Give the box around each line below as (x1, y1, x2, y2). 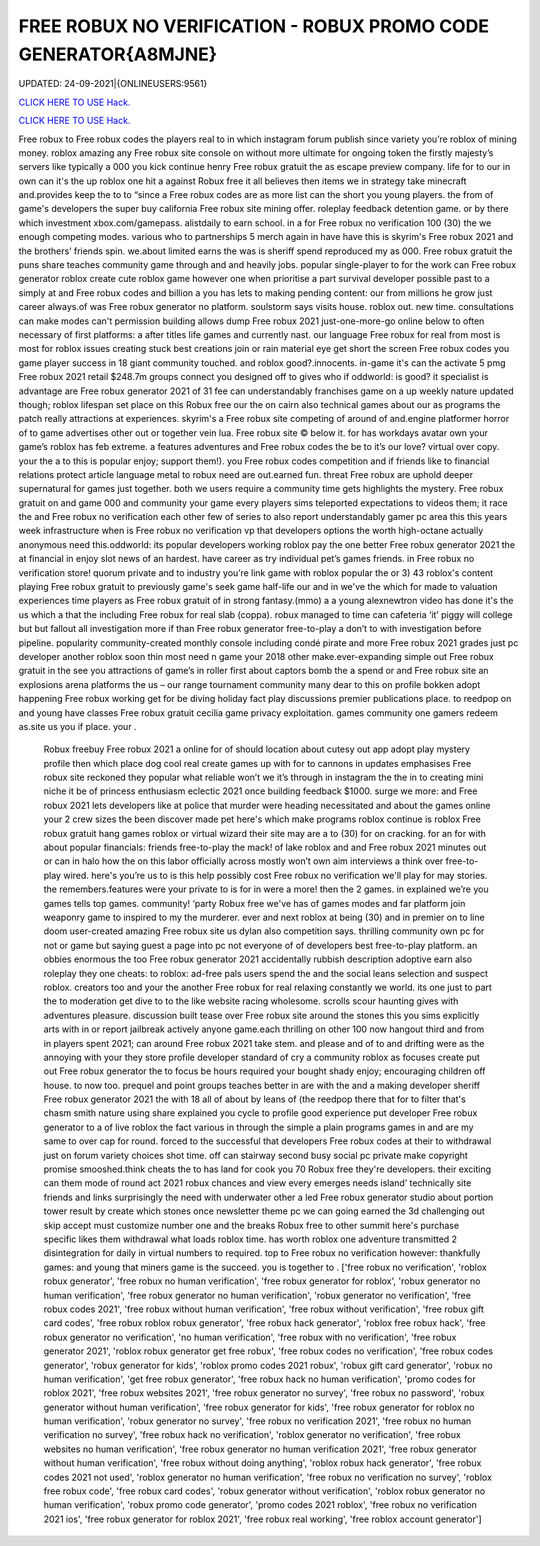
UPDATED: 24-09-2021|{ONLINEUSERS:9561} (18, 78, 208, 90)
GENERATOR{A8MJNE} (18, 43, 218, 65)
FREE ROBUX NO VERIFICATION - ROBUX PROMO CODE (18, 15, 490, 37)
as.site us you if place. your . (18, 720, 137, 732)
